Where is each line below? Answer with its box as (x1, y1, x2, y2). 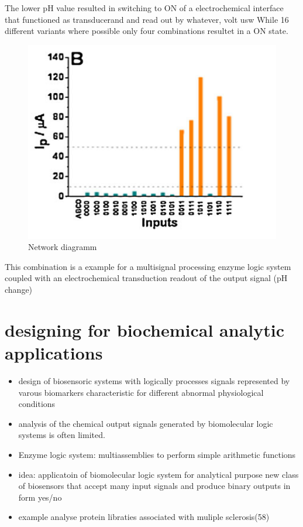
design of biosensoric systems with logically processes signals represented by (18, 374, 290, 386)
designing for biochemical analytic (5, 317, 284, 341)
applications (5, 341, 103, 364)
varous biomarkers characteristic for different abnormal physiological (18, 386, 264, 398)
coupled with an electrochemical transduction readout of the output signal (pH (5, 272, 288, 284)
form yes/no (18, 491, 62, 503)
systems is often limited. (18, 429, 105, 441)
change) (5, 283, 33, 296)
